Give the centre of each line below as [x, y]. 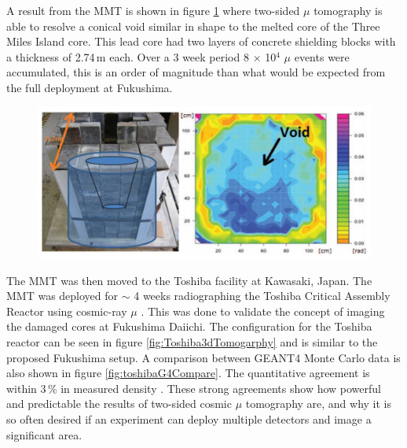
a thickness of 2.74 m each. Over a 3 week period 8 [128, 56]
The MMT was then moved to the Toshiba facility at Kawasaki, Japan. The [189, 280]
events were [322, 56]
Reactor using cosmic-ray [67, 311]
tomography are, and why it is [319, 404]
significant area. [44, 434]
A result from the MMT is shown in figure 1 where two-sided [153, 10]
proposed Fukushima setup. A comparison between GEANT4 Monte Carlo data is [203, 357]
